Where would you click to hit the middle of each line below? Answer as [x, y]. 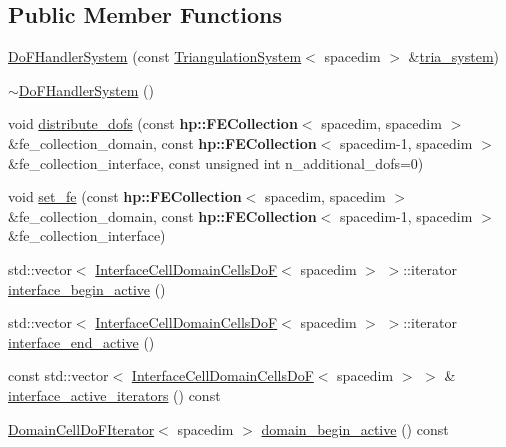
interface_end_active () [81, 341]
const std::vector [58, 375]
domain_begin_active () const [355, 428]
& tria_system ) [454, 56]
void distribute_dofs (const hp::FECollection [153, 123]
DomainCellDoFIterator [81, 428]
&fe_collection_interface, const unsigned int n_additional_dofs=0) [216, 162]
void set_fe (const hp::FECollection [125, 196]
